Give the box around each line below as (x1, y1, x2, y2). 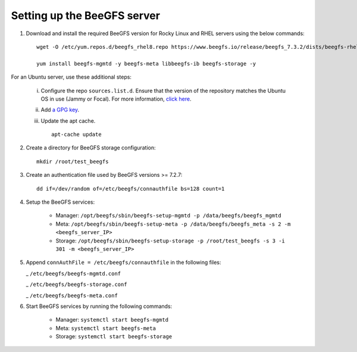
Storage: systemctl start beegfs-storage (55, 333, 173, 340)
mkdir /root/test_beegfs (36, 158, 109, 165)
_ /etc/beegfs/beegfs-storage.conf (26, 281, 127, 288)
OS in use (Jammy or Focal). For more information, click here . (40, 95, 192, 102)
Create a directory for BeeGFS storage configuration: (26, 144, 156, 151)
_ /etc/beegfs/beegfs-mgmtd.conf (26, 270, 121, 277)
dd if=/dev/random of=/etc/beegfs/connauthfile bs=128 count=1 (36, 185, 225, 192)
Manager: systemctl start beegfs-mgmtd (55, 316, 169, 323)
